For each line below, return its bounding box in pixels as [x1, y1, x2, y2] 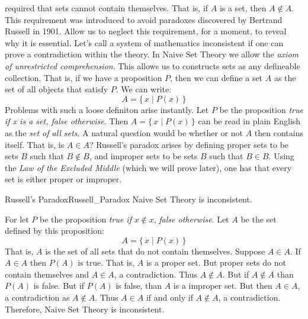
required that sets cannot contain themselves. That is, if [5, 2, 208, 14]
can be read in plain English [198, 115, 301, 127]
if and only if [146, 291, 193, 304]
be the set [240, 212, 277, 225]
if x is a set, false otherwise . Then [5, 115, 129, 127]
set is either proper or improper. [5, 173, 122, 185]
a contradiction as [5, 291, 70, 304]
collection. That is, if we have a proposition [5, 71, 162, 83]
